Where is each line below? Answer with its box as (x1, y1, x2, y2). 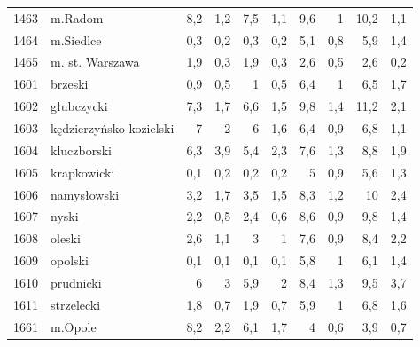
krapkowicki (51, 162, 115, 181)
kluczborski (51, 140, 112, 159)
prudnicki (51, 272, 102, 291)
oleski (51, 229, 81, 248)
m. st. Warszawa (51, 52, 140, 71)
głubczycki (51, 97, 108, 115)
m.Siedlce (51, 30, 102, 49)
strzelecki (51, 295, 101, 313)
